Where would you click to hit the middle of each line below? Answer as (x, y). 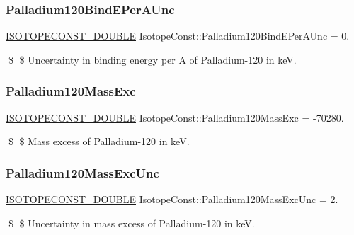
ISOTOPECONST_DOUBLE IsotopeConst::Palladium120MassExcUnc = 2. (172, 199)
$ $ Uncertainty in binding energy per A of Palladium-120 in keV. (152, 59)
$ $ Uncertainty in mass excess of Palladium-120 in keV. (131, 223)
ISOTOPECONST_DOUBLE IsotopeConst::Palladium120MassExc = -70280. (175, 117)
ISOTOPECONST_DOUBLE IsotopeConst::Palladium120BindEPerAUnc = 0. (178, 36)
